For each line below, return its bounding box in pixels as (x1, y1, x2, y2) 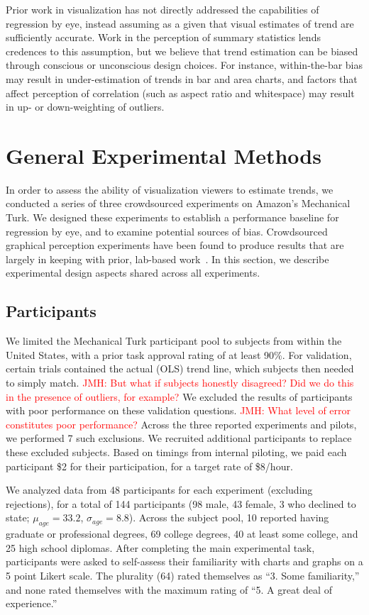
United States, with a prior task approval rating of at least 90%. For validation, (6, 347, 352, 362)
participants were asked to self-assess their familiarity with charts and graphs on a (6, 554, 363, 569)
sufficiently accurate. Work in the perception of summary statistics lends (6, 30, 321, 45)
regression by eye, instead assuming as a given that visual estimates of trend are (6, 16, 354, 31)
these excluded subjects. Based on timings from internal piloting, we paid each (6, 444, 347, 459)
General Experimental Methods (6, 140, 321, 170)
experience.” (6, 596, 57, 611)
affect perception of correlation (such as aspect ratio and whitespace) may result (6, 85, 355, 100)
